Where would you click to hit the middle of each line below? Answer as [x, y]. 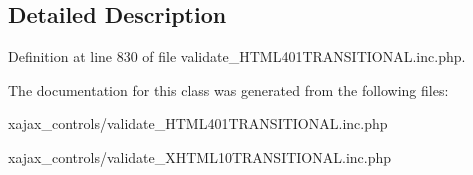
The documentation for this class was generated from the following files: [228, 89]
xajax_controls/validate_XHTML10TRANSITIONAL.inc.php [200, 156]
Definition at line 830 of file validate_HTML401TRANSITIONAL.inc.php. [237, 56]
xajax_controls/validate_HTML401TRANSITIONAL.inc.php [198, 123]
